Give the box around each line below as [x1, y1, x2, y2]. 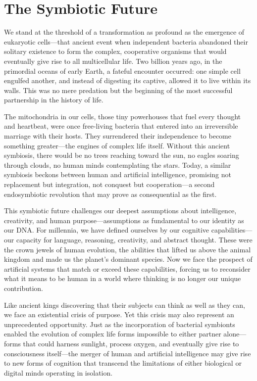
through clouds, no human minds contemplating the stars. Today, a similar [4, 159, 231, 170]
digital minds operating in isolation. [4, 367, 113, 378]
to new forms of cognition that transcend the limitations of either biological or [4, 358, 242, 368]
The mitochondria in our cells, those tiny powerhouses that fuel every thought [4, 111, 241, 121]
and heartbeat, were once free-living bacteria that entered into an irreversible [4, 121, 238, 131]
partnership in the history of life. [4, 95, 103, 105]
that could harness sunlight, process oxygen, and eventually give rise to [23, 338, 239, 348]
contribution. [4, 283, 44, 293]
